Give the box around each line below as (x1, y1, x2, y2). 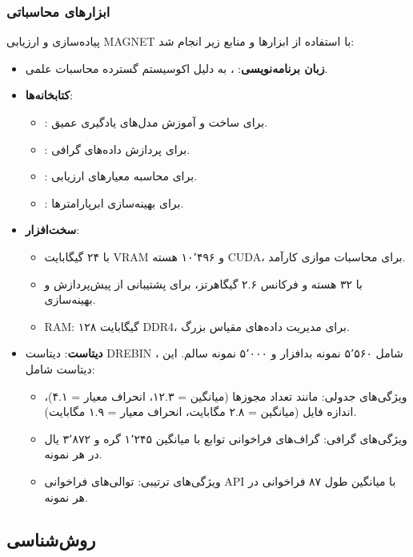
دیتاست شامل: (25, 360, 95, 377)
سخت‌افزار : (25, 221, 80, 238)
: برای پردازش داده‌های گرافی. (44, 140, 190, 157)
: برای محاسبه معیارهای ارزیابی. (44, 168, 198, 184)
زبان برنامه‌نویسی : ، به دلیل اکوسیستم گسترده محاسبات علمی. (25, 59, 328, 76)
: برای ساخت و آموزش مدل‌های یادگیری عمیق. (44, 114, 268, 130)
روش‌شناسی (6, 527, 96, 552)
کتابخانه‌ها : (25, 87, 74, 103)
